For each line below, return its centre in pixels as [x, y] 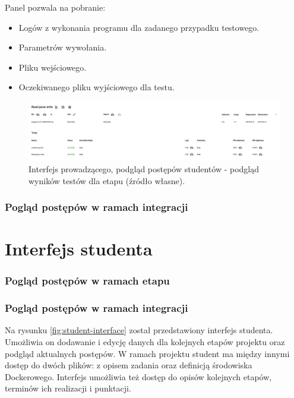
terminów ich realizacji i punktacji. [68, 388]
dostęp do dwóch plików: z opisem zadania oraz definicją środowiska [129, 365]
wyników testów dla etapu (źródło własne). [107, 180]
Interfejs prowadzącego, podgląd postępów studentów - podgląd [144, 168]
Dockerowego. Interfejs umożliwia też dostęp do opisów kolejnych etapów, [138, 376]
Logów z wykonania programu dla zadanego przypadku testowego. [139, 27]
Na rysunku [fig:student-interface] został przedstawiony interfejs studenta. [139, 330]
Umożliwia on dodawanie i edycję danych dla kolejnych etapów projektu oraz [145, 342]
